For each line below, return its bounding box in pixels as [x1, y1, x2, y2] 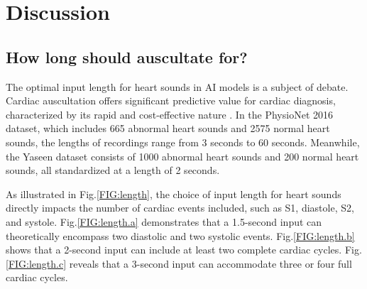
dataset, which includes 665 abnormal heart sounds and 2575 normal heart [6, 121, 330, 136]
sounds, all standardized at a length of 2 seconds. [6, 163, 220, 178]
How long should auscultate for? [6, 45, 248, 67]
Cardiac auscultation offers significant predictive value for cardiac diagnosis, [6, 93, 336, 108]
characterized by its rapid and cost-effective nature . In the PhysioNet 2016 [6, 107, 333, 121]
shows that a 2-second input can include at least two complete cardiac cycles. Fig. [6, 242, 362, 257]
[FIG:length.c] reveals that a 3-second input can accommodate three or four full [6, 256, 352, 271]
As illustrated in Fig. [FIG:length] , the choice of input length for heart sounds [6, 186, 341, 201]
